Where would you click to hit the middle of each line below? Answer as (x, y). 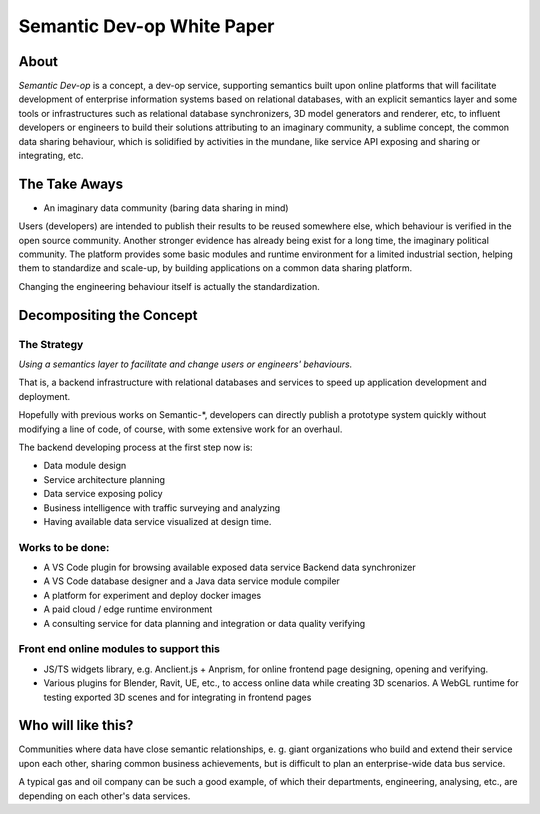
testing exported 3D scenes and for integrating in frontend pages (177, 697)
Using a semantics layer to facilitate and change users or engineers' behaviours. (185, 364)
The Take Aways (71, 183)
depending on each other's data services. (104, 796)
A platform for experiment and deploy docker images (152, 595)
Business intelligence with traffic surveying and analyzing (162, 507)
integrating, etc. (51, 156)
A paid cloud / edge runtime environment (128, 609)
